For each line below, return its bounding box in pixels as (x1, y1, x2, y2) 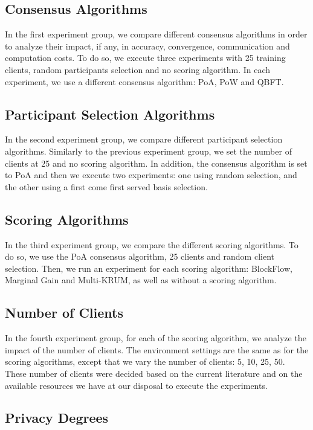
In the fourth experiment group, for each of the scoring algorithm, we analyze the (5, 332, 306, 344)
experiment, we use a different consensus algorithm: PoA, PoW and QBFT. (5, 75, 284, 88)
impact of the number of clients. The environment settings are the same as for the (5, 343, 309, 356)
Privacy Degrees (5, 408, 109, 427)
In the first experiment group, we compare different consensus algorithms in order (5, 28, 308, 40)
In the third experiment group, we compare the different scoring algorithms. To (5, 238, 298, 251)
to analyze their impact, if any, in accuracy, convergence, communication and (5, 39, 290, 52)
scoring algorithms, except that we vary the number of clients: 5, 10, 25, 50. (5, 355, 285, 368)
